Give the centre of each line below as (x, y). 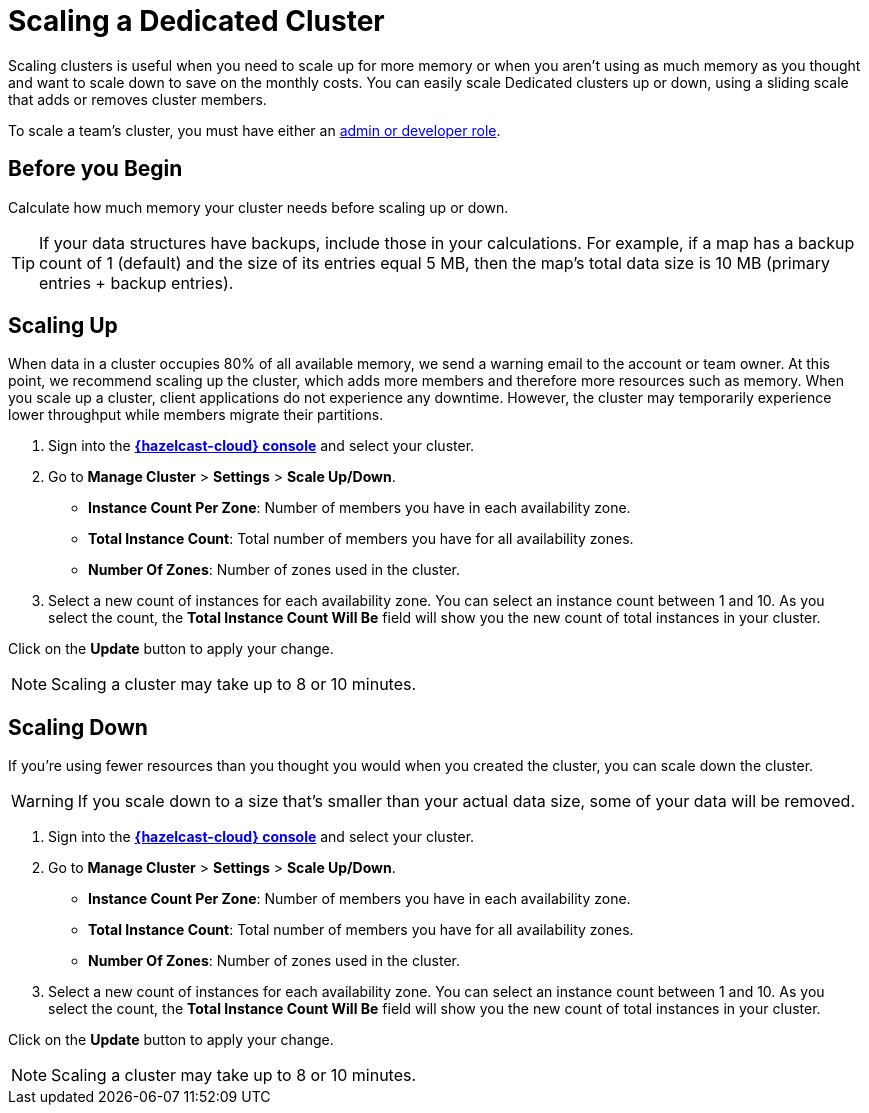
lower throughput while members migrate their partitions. (196, 415)
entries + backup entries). (136, 282)
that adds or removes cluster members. (137, 99)
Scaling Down (78, 727)
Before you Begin (95, 169)
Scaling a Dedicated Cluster (196, 21)
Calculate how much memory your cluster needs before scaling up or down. (258, 207)
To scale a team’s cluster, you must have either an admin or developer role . (254, 130)
